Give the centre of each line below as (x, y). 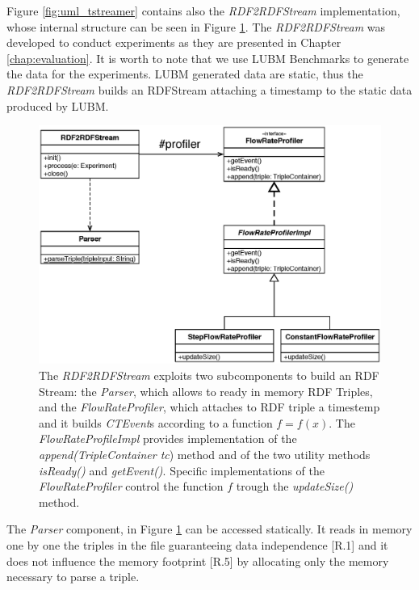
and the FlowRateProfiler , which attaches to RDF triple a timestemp (209, 407)
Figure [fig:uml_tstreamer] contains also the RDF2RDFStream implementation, (203, 11)
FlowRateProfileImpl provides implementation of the (168, 438)
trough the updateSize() (295, 486)
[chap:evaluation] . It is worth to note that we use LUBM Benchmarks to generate (208, 58)
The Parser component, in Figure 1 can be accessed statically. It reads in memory (209, 529)
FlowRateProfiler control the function (131, 486)
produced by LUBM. (58, 105)
